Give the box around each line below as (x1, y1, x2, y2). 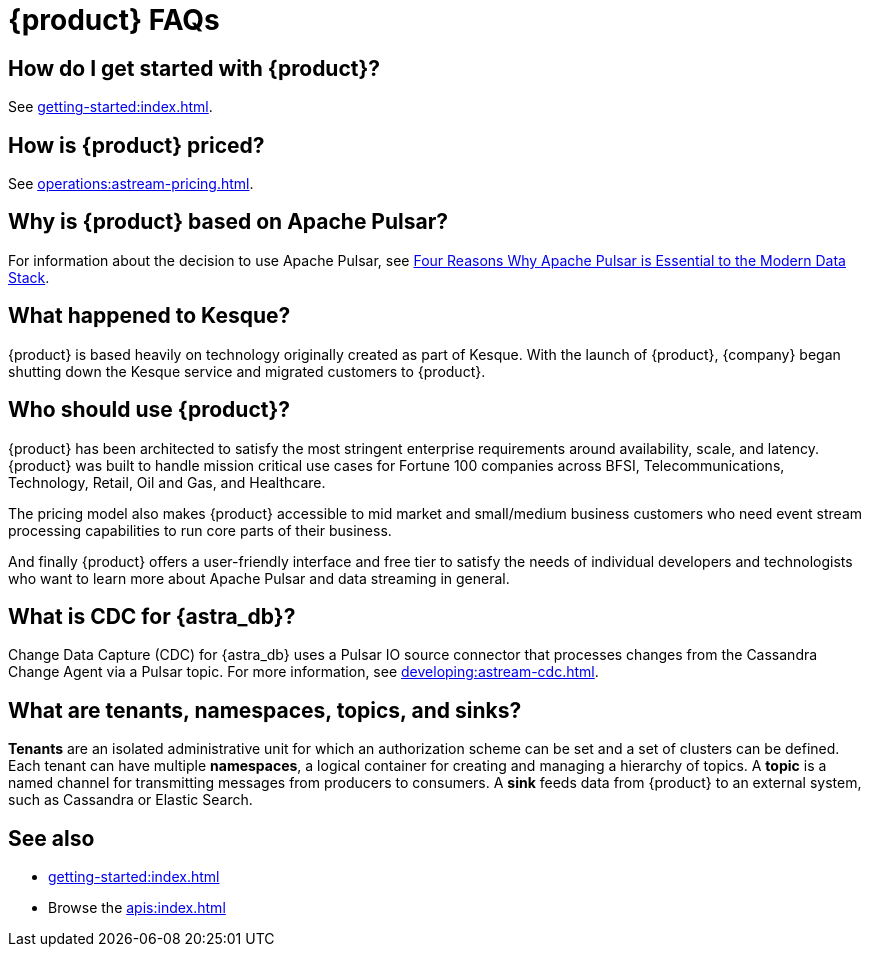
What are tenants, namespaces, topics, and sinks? (8, 697, 522, 723)
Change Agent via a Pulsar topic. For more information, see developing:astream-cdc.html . (8, 663, 599, 681)
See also (8, 825, 95, 851)
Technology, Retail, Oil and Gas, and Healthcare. (8, 473, 326, 491)
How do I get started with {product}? (8, 55, 381, 81)
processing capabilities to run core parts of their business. (8, 521, 392, 539)
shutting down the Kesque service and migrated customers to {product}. (8, 362, 486, 380)
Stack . (8, 268, 50, 286)
